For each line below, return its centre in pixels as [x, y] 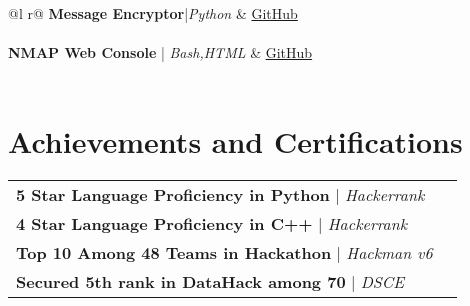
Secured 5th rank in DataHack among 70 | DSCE [210, 281]
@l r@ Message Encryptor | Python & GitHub [153, 13]
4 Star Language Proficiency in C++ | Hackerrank [212, 223]
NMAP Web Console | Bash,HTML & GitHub [160, 52]
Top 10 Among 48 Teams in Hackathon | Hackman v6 [224, 252]
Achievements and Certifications [235, 140]
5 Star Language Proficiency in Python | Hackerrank [220, 194]
